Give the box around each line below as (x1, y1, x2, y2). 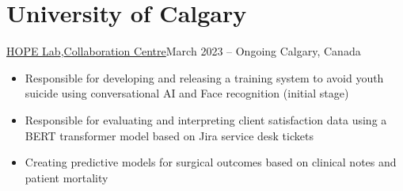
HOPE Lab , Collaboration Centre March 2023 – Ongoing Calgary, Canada (6, 43, 361, 59)
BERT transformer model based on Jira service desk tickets (25, 127, 314, 143)
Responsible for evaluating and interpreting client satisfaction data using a (25, 111, 387, 128)
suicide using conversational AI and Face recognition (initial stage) (25, 85, 349, 101)
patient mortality (25, 169, 108, 185)
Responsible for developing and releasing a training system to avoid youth (25, 69, 384, 86)
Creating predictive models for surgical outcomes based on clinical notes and (25, 154, 397, 170)
